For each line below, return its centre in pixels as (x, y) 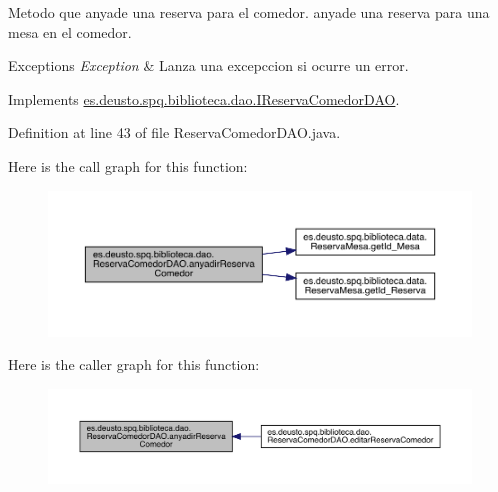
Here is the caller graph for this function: (134, 364)
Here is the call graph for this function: (128, 165)
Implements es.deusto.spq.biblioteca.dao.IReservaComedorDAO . (204, 98)
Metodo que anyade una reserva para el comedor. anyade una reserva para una (249, 12)
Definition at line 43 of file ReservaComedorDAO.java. (174, 132)
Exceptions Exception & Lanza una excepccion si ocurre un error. (208, 65)
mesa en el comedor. (70, 31)
